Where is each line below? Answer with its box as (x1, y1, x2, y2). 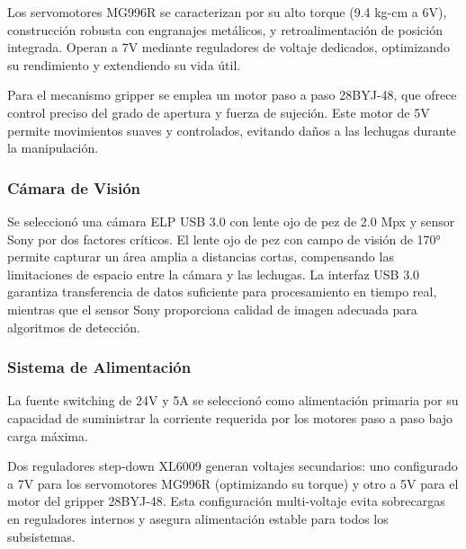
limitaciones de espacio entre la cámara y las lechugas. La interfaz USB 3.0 (7, 264, 420, 283)
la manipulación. (7, 138, 99, 157)
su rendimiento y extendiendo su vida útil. (7, 55, 241, 74)
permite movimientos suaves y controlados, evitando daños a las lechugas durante (7, 120, 456, 139)
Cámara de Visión (7, 176, 141, 199)
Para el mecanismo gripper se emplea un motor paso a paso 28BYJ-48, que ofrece (7, 85, 457, 104)
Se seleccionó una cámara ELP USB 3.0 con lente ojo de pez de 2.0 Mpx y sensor (7, 211, 455, 230)
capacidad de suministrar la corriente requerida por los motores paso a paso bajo (7, 408, 453, 427)
